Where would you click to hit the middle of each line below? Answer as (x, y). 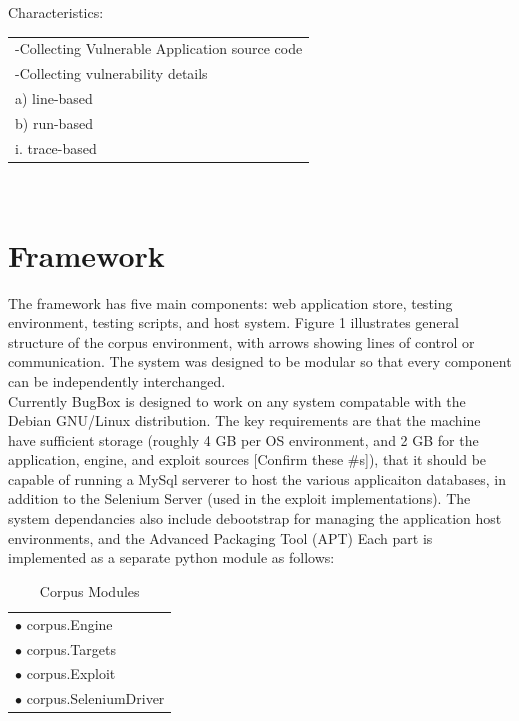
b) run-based (54, 122)
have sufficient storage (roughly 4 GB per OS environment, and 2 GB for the (243, 439)
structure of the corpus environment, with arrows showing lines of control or (241, 341)
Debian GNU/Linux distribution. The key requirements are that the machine (244, 420)
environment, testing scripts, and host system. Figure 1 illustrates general (233, 322)
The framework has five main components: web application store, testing (230, 302)
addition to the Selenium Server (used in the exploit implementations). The (239, 498)
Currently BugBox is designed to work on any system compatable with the (237, 400)
